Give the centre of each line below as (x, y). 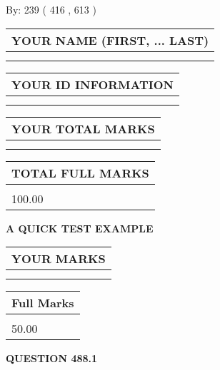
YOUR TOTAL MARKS (83, 128)
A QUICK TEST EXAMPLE (80, 228)
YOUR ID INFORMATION (92, 84)
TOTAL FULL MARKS (80, 173)
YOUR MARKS (59, 259)
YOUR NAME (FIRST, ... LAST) (110, 40)
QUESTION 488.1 (52, 358)
